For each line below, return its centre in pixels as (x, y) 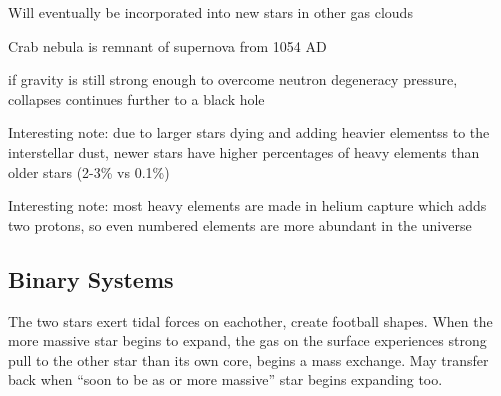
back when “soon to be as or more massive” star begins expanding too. (225, 379)
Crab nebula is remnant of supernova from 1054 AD (167, 45)
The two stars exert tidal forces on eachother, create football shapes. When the (250, 320)
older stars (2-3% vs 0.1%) (89, 171)
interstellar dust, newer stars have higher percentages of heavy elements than (244, 151)
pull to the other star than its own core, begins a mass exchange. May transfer (248, 359)
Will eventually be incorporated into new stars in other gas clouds (210, 12)
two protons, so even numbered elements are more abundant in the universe (240, 224)
